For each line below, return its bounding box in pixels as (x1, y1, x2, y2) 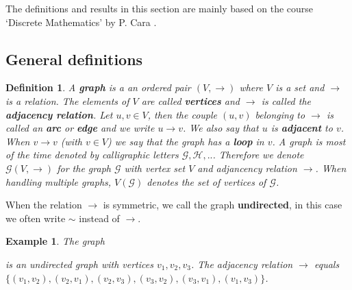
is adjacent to (271, 121, 333, 135)
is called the (261, 93, 312, 108)
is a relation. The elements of (5, 93, 129, 108)
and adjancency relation (197, 160, 297, 175)
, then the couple (147, 107, 217, 121)
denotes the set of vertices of (147, 174, 266, 189)
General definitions (5, 48, 143, 69)
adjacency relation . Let (5, 107, 113, 121)
